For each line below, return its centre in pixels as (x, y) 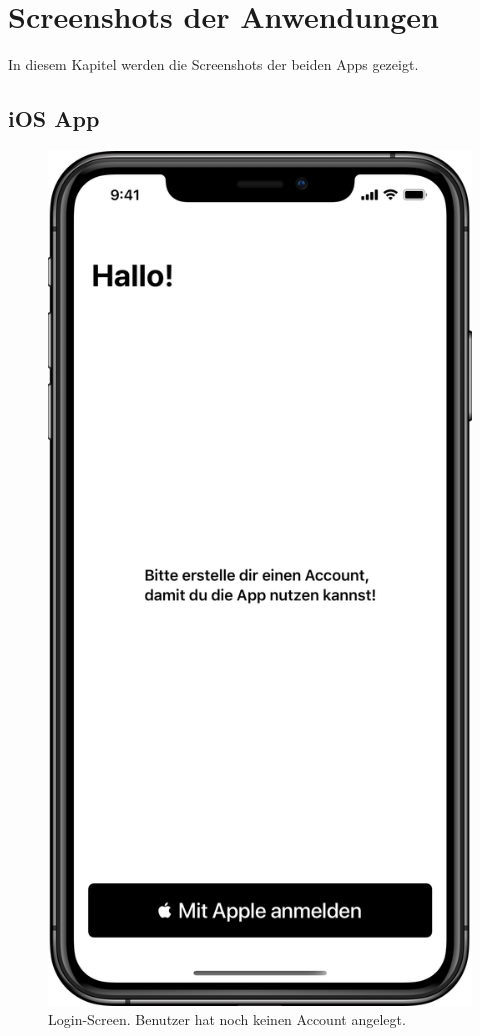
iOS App (54, 118)
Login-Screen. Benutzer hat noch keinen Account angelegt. (227, 1019)
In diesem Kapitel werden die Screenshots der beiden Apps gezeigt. (213, 64)
